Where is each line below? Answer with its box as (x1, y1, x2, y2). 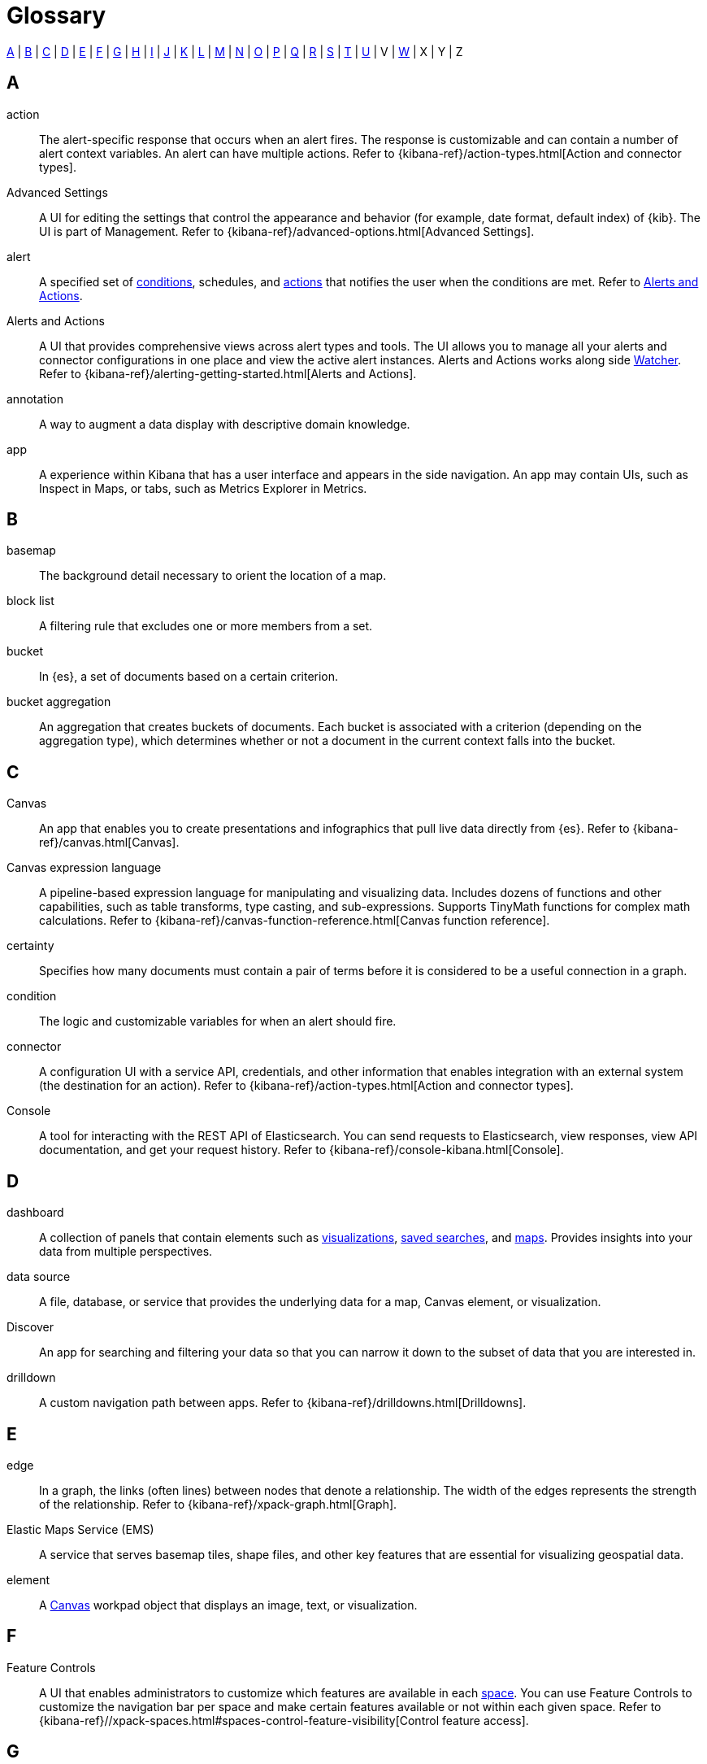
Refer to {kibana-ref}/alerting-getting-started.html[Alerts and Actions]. (39, 366, 417, 381)
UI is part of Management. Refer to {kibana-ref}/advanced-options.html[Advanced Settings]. (39, 224, 535, 238)
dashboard (7, 1205, 64, 1220)
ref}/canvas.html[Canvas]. (39, 835, 180, 850)
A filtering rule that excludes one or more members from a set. (39, 619, 373, 634)
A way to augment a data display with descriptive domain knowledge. (39, 416, 410, 431)
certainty (7, 939, 54, 953)
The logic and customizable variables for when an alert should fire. (39, 1014, 397, 1029)
